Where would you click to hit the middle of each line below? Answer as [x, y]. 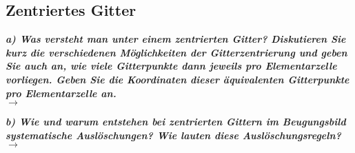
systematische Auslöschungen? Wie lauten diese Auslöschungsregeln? [173, 135]
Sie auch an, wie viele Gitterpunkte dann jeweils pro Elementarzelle [171, 66]
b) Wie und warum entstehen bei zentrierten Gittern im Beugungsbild [176, 122]
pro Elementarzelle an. [61, 93]
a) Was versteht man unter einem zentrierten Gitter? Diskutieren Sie [176, 39]
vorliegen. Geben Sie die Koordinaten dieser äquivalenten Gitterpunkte [177, 79]
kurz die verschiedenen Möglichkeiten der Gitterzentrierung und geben [176, 52]
